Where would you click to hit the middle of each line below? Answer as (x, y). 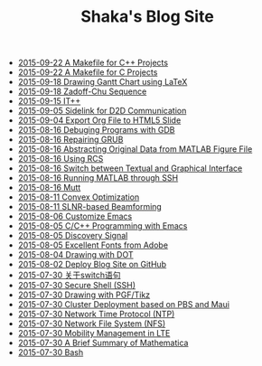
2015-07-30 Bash (51, 352)
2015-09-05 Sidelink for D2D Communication (102, 111)
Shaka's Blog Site (147, 17)
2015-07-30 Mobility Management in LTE (94, 333)
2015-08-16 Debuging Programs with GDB (96, 130)
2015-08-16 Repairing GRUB (70, 140)
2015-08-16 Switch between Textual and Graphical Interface (130, 168)
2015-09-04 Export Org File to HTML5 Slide (99, 120)
